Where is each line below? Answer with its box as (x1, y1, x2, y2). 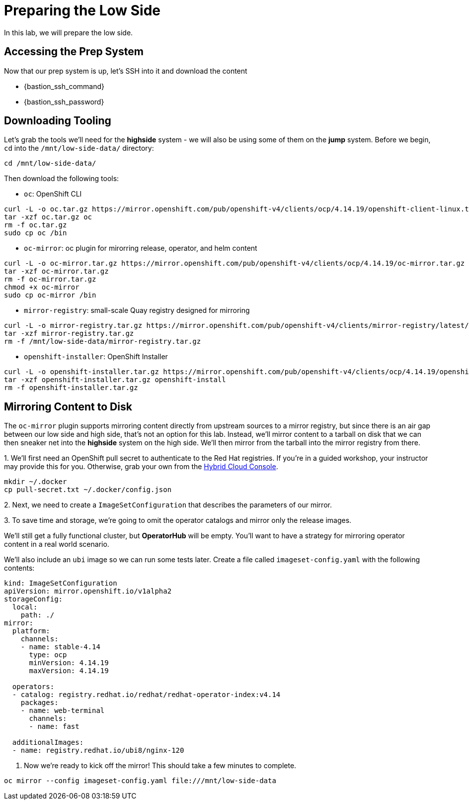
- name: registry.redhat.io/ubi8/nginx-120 (12, 746, 184, 755)
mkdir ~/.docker (4, 478, 67, 486)
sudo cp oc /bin (4, 229, 67, 237)
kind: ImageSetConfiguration (4, 579, 117, 588)
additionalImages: (12, 738, 84, 747)
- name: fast (29, 722, 79, 731)
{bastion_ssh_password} (24, 97, 104, 106)
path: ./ (20, 611, 55, 619)
